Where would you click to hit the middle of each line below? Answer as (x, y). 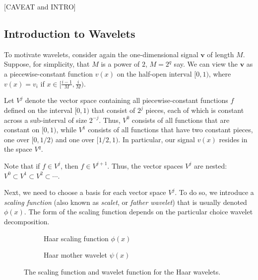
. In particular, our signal (157, 139)
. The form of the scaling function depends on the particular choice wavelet (138, 212)
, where (220, 73)
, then (69, 165)
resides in (233, 139)
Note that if (22, 165)
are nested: (210, 165)
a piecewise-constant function (49, 73)
